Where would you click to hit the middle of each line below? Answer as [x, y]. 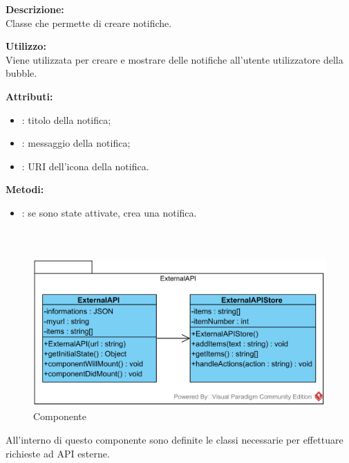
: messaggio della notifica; [76, 143]
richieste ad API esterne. [58, 453]
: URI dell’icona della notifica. [85, 166]
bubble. [21, 73]
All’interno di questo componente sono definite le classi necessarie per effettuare [174, 439]
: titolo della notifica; [66, 119]
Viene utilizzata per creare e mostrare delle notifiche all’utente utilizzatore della [174, 59]
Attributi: [29, 96]
